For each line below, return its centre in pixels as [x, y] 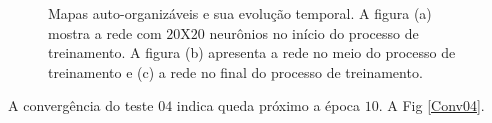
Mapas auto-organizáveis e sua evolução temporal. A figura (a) [240, 13]
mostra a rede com [105, 32]
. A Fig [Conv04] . [431, 105]
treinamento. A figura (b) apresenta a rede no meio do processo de [252, 52]
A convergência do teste [81, 105]
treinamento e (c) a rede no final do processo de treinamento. [235, 71]
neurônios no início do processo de [314, 32]
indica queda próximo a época [268, 105]
